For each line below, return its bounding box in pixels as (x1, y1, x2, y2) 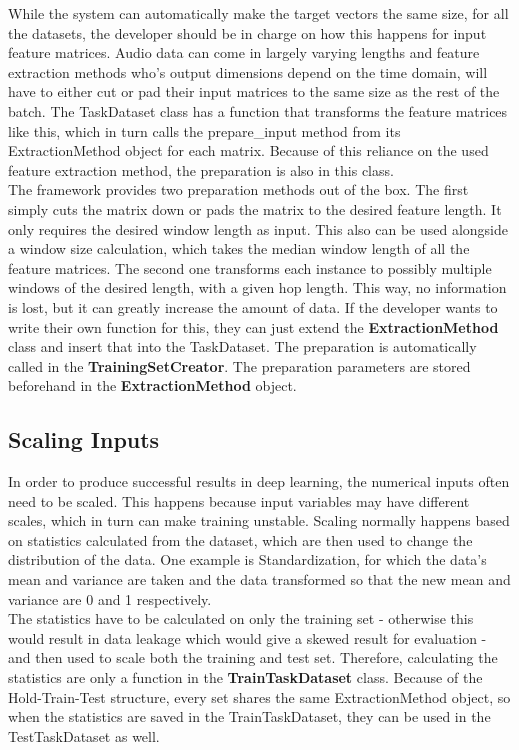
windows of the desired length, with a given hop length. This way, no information (8, 277, 507, 298)
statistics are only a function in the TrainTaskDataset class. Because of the (8, 667, 483, 688)
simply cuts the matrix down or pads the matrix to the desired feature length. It (8, 198, 502, 219)
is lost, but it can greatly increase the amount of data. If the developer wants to (8, 296, 498, 317)
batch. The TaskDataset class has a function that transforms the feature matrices (8, 100, 508, 121)
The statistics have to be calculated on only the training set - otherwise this (8, 608, 474, 629)
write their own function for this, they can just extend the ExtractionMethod (8, 316, 499, 337)
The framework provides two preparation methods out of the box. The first (8, 179, 469, 200)
